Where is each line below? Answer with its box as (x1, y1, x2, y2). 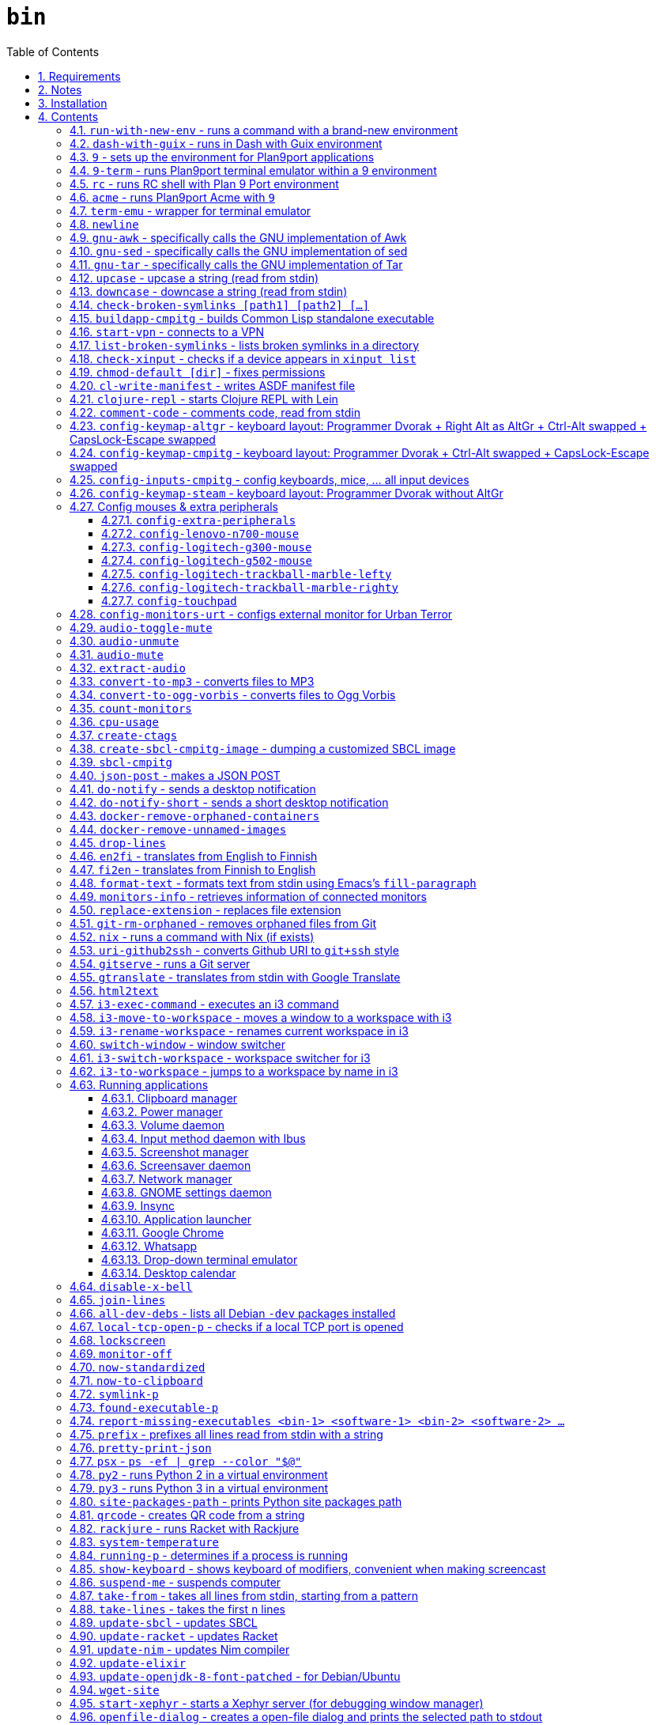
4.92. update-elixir (70, 1655, 187, 1670)
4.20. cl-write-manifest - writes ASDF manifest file (70, 378, 356, 392)
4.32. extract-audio (70, 660, 186, 675)
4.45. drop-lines (70, 835, 166, 849)
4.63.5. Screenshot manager (101, 1144, 249, 1159)
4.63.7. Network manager (101, 1171, 232, 1186)
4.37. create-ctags (70, 728, 178, 742)
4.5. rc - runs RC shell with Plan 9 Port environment (70, 176, 339, 191)
